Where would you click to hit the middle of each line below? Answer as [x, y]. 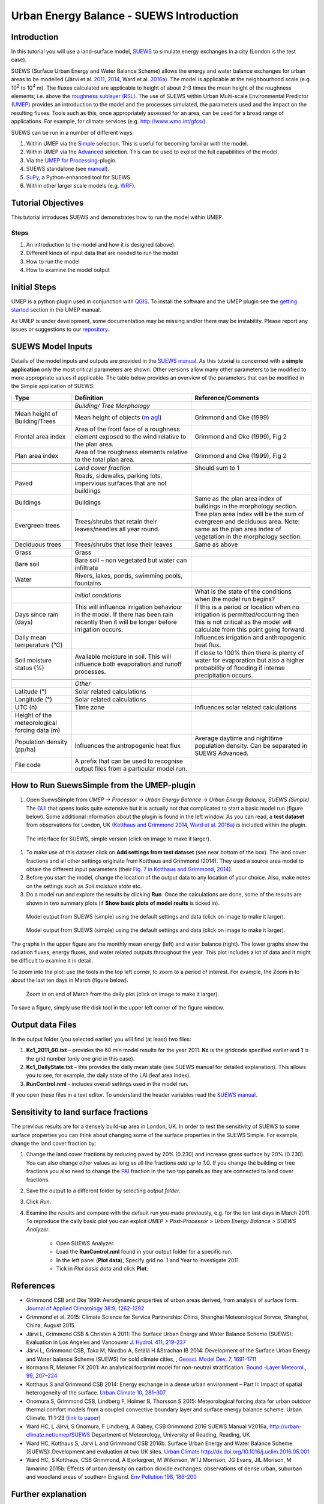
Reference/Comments [227, 398]
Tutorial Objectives [47, 202]
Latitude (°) [31, 691]
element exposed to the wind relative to [130, 436]
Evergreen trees [37, 525]
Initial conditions [98, 595]
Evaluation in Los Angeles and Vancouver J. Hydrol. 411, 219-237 [106, 1342]
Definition [89, 398]
